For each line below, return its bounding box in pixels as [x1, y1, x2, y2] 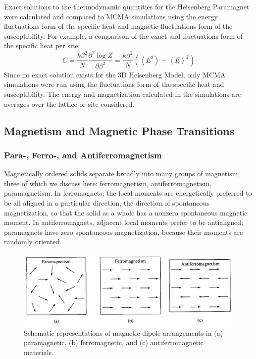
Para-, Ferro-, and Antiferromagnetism [4, 148, 162, 161]
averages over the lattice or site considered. [4, 98, 135, 109]
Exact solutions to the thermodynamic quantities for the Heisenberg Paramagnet [4, 1, 250, 11]
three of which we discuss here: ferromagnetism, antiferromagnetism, [4, 178, 212, 188]
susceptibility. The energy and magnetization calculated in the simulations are [4, 89, 241, 99]
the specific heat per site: [4, 40, 80, 51]
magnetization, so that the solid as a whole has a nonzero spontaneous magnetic [4, 207, 248, 217]
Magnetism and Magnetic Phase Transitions [4, 123, 235, 138]
